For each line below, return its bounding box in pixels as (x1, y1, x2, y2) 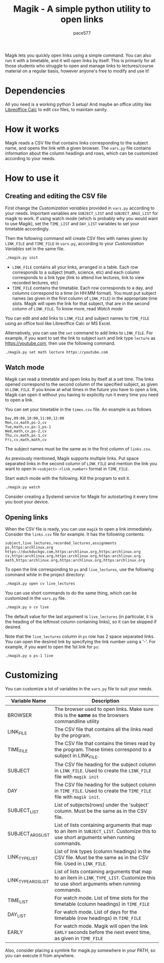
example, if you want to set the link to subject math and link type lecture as (5, 335, 156, 341)
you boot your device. (5, 499, 49, 505)
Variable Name (11, 697, 46, 704)
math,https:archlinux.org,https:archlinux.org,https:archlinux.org (5, 558, 145, 563)
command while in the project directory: (5, 572, 85, 578)
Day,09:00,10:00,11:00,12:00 (5, 416, 64, 421)
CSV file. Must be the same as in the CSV (54, 854, 149, 861)
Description (91, 697, 120, 704)
